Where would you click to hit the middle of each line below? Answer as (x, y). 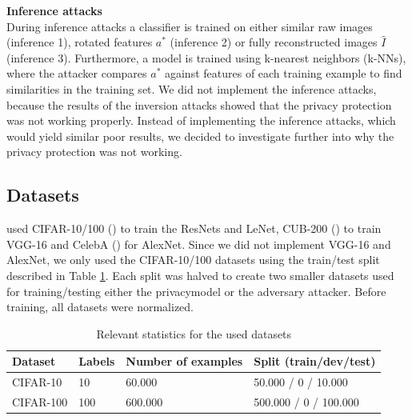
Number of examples (184, 361)
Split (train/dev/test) (315, 361)
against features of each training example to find (283, 73)
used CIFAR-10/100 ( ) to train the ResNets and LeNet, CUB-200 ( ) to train (194, 228)
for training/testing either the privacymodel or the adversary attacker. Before (196, 291)
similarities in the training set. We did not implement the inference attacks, (192, 88)
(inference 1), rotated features (80, 42)
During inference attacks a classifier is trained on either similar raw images (190, 26)
